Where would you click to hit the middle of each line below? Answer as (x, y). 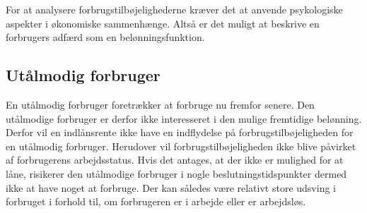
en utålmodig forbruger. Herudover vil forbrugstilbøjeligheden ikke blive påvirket (181, 146)
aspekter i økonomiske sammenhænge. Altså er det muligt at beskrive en (163, 23)
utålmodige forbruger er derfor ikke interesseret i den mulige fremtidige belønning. (184, 118)
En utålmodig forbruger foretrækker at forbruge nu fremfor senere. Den (160, 104)
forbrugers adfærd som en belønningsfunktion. (105, 37)
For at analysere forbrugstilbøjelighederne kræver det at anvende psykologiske (174, 9)
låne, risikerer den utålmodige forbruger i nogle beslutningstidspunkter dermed (176, 173)
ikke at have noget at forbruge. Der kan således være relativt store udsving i (171, 187)
